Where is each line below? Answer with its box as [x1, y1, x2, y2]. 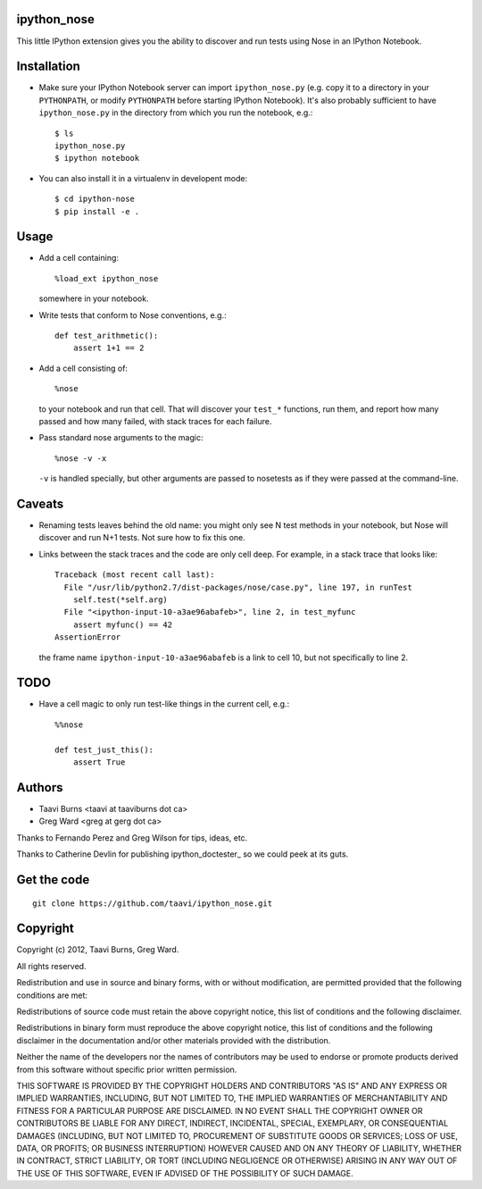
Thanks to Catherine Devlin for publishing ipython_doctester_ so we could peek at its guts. [16, 849, 349, 859]
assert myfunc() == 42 [72, 619, 173, 630]
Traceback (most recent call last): [54, 570, 215, 580]
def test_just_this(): [54, 744, 154, 755]
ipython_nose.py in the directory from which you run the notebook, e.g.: [38, 107, 313, 118]
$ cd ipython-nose [54, 194, 136, 205]
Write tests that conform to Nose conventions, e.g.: [38, 309, 227, 321]
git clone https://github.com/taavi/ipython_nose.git [32, 898, 272, 908]
